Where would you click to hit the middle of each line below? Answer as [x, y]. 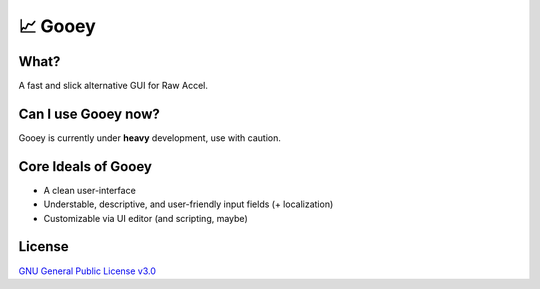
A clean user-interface [90, 190]
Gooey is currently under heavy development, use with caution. [150, 137]
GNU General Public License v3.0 [87, 271]
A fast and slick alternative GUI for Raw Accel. [113, 86]
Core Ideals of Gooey [85, 166]
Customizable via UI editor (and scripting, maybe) [146, 218]
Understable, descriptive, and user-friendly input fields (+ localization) [188, 204]
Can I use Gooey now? [89, 113]
